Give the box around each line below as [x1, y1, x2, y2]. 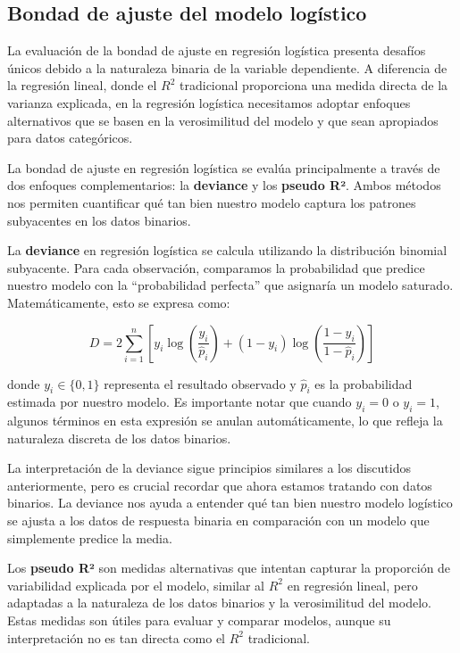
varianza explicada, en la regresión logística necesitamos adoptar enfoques [7, 93, 411, 112]
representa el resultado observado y [104, 374, 297, 393]
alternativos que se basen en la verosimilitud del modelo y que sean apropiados [7, 111, 439, 129]
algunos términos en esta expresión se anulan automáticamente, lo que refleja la [7, 411, 443, 430]
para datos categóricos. [7, 128, 133, 147]
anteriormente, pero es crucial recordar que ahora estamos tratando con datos [7, 475, 432, 494]
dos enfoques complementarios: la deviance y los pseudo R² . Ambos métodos [7, 176, 441, 194]
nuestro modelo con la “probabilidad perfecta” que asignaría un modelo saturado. [7, 276, 454, 294]
